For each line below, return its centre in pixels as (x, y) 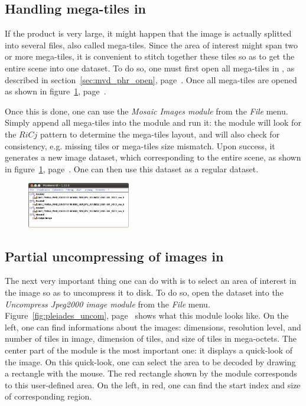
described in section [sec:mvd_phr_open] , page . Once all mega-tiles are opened (151, 79)
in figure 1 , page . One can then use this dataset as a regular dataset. (132, 168)
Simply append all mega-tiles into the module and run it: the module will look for (153, 122)
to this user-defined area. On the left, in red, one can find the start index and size (153, 384)
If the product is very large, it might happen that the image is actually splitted (148, 33)
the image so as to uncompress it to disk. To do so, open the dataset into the (144, 292)
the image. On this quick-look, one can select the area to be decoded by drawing (150, 361)
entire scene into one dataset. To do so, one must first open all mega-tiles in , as (150, 68)
